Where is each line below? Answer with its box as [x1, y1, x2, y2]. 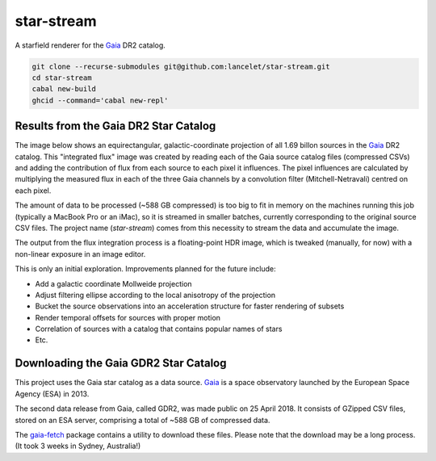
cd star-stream [31, 73, 92, 82]
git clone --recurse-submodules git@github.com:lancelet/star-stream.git [31, 61, 330, 71]
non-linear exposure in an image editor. [15, 249, 146, 258]
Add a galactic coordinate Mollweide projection [35, 279, 193, 288]
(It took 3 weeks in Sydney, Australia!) [15, 441, 141, 451]
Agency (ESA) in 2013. [15, 388, 90, 399]
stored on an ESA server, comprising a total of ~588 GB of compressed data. [15, 415, 270, 425]
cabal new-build [31, 85, 97, 94]
